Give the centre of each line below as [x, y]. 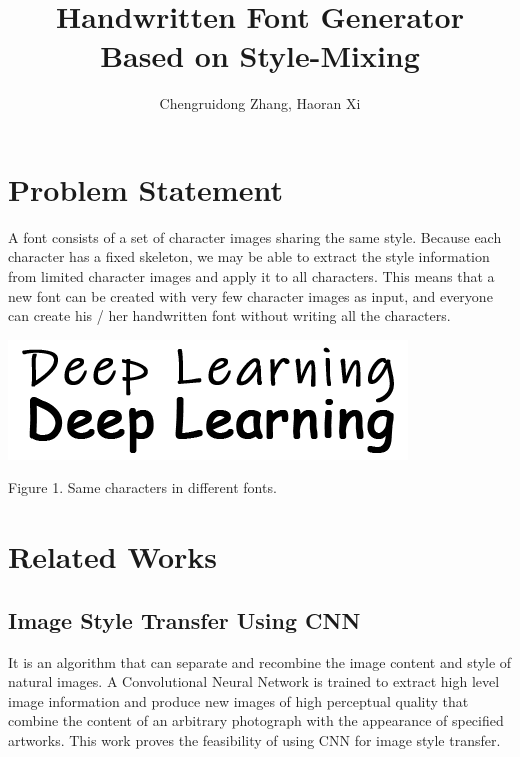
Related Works [113, 556]
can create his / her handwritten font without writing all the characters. [229, 315]
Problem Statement [145, 188]
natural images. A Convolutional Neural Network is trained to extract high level [254, 681]
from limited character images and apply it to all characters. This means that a [251, 276]
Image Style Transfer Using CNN [184, 619]
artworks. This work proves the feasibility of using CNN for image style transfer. [254, 739]
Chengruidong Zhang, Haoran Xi [260, 103]
